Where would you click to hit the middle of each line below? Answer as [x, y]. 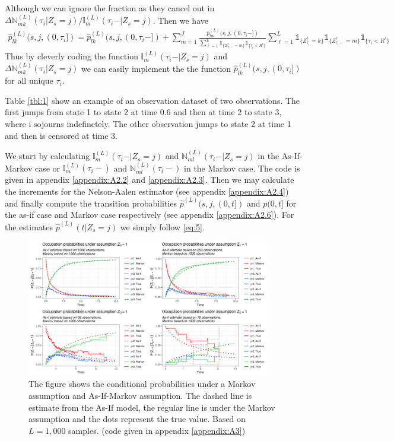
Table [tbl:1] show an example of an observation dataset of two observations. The [152, 100]
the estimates [29, 226]
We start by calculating [47, 156]
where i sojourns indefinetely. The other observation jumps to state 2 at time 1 [148, 124]
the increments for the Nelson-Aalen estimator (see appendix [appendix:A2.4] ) [147, 191]
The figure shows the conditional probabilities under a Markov [142, 384]
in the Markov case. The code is [242, 168]
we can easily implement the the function [156, 68]
